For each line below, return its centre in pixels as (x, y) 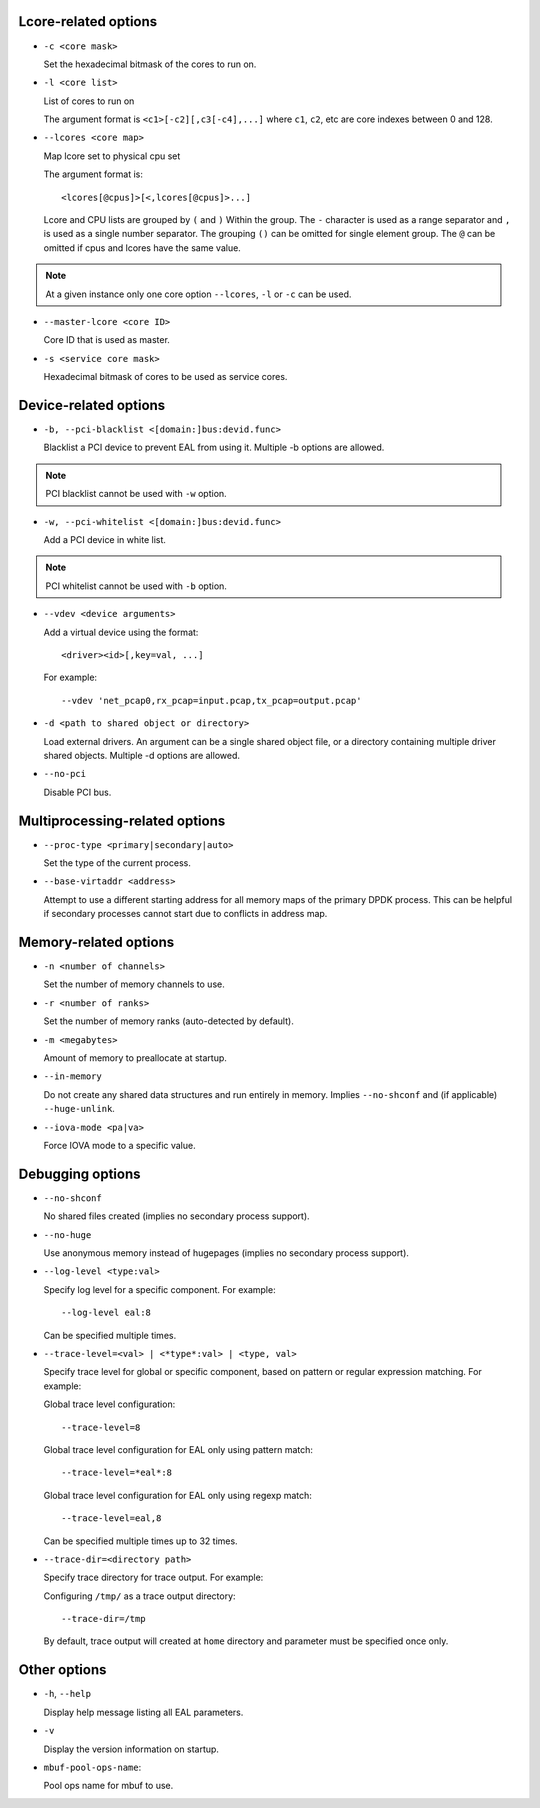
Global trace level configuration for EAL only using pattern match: (178, 1449)
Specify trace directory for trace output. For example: (153, 1577)
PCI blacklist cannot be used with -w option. (136, 494)
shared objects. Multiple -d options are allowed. (141, 755)
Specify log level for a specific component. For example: (159, 1289)
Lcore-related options (88, 21)
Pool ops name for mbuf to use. (108, 1786)
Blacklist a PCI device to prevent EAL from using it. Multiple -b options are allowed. (214, 447)
